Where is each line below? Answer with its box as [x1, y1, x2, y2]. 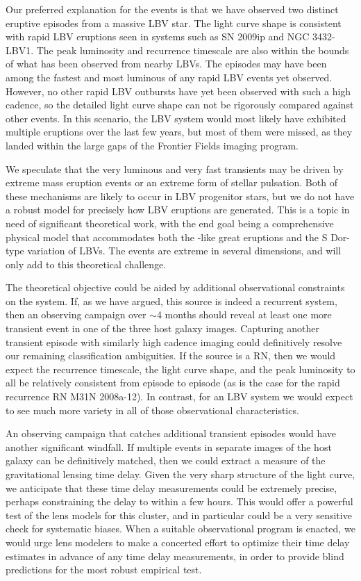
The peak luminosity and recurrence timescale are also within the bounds [36, 42, 349, 57]
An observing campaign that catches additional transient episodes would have [6, 426, 337, 441]
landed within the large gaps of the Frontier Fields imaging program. [6, 138, 299, 152]
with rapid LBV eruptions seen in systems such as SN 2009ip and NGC [6, 29, 310, 44]
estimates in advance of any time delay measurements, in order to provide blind [6, 548, 344, 563]
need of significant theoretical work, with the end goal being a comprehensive [6, 215, 334, 230]
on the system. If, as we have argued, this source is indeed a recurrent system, [6, 293, 337, 308]
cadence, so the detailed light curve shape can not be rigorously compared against [6, 97, 354, 112]
